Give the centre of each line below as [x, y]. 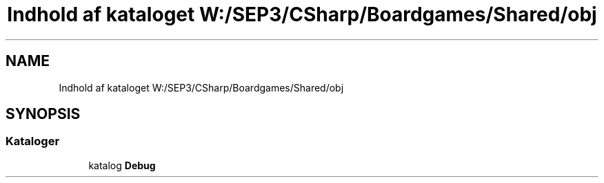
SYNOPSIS [43, 114]
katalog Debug [122, 165]
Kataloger [33, 141]
